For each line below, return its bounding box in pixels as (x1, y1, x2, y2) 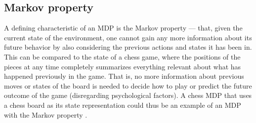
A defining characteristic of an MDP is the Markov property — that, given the (4, 23, 243, 33)
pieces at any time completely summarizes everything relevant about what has (4, 61, 241, 71)
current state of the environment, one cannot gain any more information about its (4, 32, 252, 42)
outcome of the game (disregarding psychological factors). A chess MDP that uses (4, 90, 252, 100)
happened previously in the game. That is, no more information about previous (4, 71, 244, 81)
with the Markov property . (4, 109, 87, 120)
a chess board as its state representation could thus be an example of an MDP (4, 99, 241, 110)
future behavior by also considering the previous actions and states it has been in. (4, 42, 252, 52)
